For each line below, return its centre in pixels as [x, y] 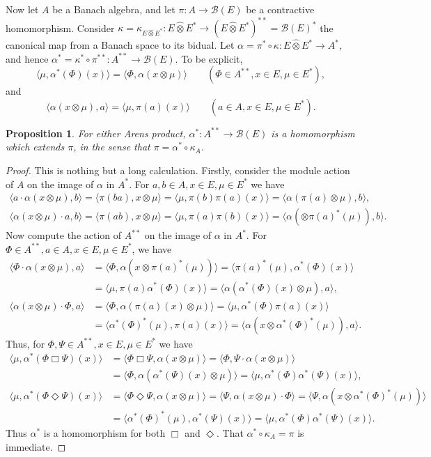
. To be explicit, [209, 58]
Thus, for [25, 343]
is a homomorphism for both [104, 433]
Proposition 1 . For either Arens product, [96, 133]
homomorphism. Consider [60, 28]
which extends [35, 147]
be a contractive [280, 9]
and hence [27, 58]
